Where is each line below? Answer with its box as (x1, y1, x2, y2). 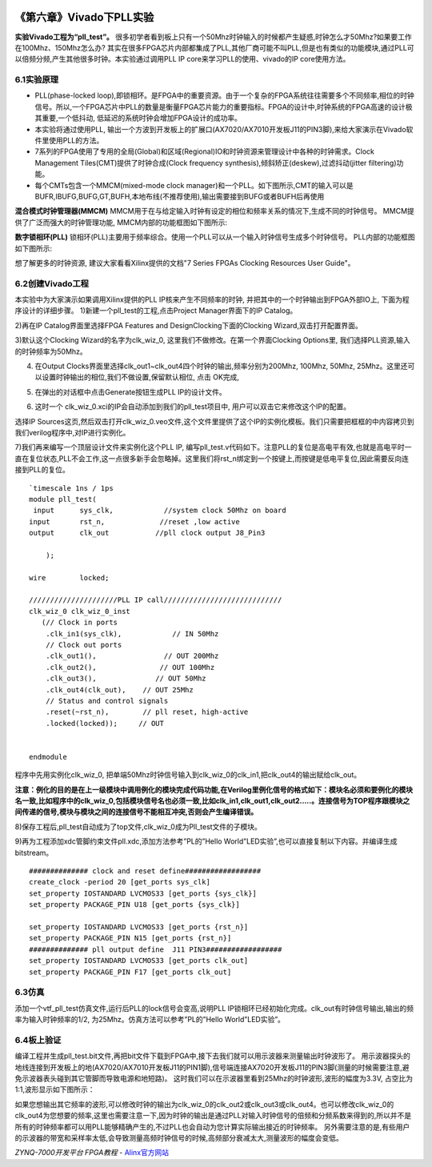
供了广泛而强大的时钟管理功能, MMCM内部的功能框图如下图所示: (14, 217, 228, 227)
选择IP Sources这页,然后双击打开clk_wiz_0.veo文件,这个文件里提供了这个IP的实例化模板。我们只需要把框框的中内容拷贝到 (14, 416, 415, 426)
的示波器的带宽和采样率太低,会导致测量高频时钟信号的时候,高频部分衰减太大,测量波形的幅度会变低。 (14, 1133, 344, 1142)
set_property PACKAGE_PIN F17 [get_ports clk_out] (29, 967, 232, 977)
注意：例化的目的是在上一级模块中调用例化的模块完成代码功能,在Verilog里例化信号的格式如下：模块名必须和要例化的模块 (14, 784, 414, 794)
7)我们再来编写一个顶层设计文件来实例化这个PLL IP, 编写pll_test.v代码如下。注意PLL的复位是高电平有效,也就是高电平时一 (14, 443, 412, 452)
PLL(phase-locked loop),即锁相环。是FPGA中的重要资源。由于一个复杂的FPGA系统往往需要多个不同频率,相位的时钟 (34, 90, 415, 100)
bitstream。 (14, 848, 54, 857)
